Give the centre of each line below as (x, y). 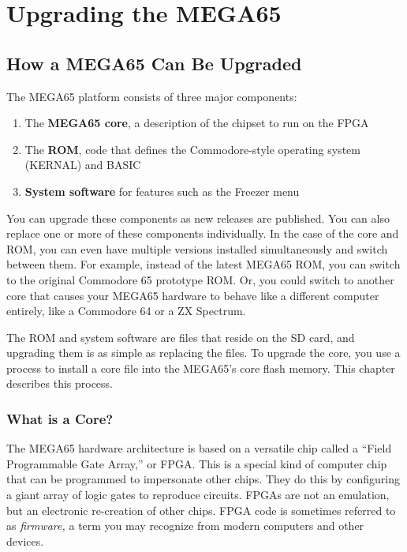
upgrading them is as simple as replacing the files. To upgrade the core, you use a (203, 353)
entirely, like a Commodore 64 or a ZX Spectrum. (126, 311)
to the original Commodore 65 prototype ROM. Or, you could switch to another (200, 279)
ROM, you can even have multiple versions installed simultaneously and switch (197, 248)
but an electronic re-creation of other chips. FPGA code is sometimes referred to (201, 510)
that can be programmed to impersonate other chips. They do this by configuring (203, 479)
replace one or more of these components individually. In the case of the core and (203, 233)
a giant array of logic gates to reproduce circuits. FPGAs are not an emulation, (198, 495)
